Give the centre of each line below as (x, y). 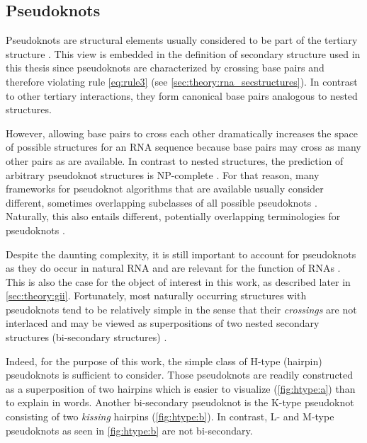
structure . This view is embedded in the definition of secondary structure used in (183, 53)
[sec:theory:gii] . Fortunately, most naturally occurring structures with (156, 295)
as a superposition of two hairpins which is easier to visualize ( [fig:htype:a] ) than (181, 388)
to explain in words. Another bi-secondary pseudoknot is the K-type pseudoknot (180, 402)
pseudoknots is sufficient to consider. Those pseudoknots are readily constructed (180, 375)
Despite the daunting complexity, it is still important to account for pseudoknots (181, 254)
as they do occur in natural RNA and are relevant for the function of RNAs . (173, 268)
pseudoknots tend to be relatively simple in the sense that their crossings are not (181, 309)
